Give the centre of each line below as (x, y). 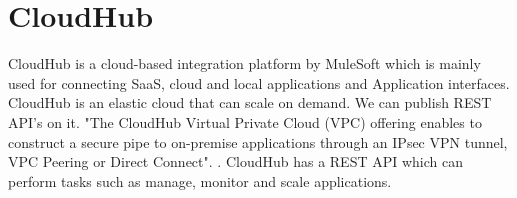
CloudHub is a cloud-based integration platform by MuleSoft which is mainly (244, 63)
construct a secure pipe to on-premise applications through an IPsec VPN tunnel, (258, 141)
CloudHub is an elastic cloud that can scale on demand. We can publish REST (250, 102)
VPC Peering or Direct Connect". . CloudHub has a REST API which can (235, 161)
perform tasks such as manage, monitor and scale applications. (200, 180)
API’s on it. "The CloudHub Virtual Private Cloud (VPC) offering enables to (245, 121)
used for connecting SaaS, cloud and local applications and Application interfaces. (259, 82)
